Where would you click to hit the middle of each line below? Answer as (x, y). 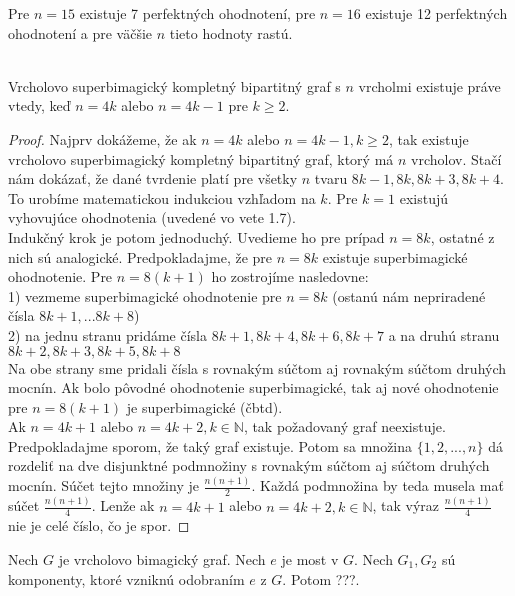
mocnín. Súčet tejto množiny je (103, 485)
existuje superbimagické (395, 256)
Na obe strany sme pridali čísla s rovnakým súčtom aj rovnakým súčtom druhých (257, 367)
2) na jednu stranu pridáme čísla (107, 334)
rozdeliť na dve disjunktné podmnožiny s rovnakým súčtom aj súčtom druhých (249, 465)
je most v (310, 558)
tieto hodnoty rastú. (231, 32)
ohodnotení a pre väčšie (80, 32)
